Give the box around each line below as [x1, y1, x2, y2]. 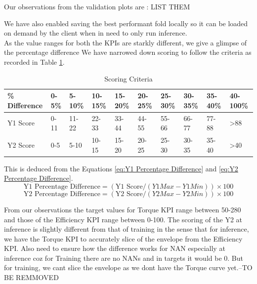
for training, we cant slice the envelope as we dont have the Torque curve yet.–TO [4, 262, 253, 273]
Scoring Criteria [104, 73, 153, 83]
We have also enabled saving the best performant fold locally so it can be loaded [4, 18, 248, 28]
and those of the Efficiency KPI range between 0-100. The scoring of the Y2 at [4, 214, 243, 224]
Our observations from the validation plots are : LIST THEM [4, 1, 190, 11]
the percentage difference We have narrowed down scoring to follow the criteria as [4, 47, 252, 57]
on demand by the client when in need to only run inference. [4, 28, 187, 38]
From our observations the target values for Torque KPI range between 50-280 [4, 204, 241, 214]
